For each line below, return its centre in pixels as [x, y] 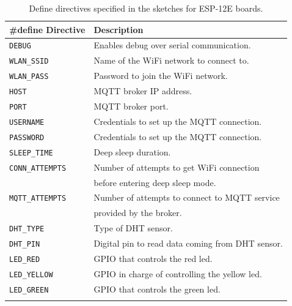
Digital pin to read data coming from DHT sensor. [188, 243]
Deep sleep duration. [132, 151]
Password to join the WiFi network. [161, 76]
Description [119, 29]
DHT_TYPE [27, 229]
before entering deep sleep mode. [155, 182]
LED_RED [25, 259]
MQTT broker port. [131, 106]
